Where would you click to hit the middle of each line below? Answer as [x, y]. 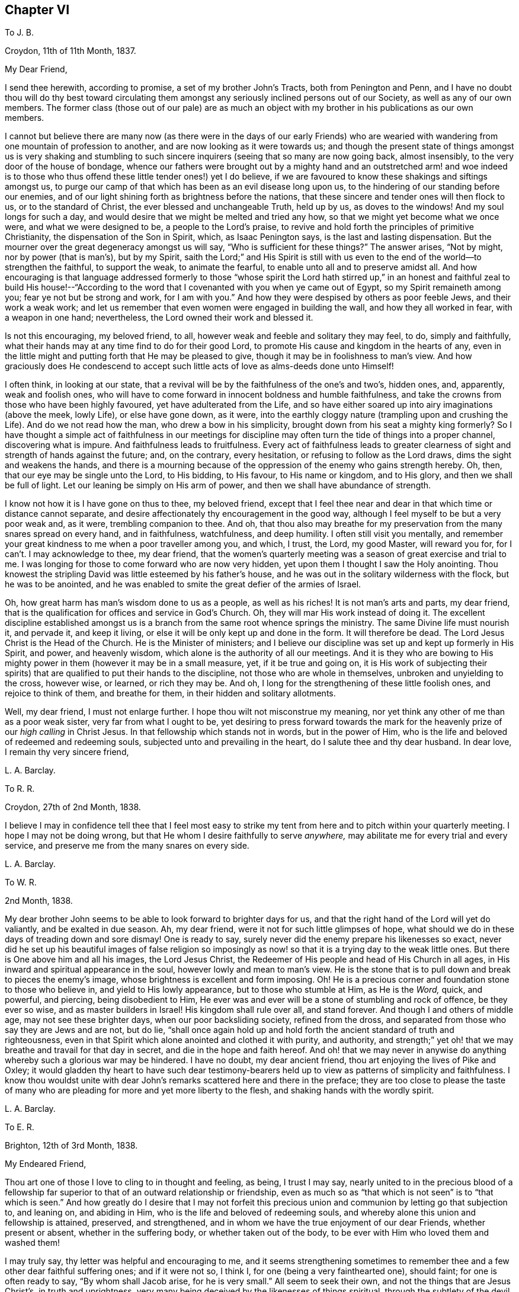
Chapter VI [37, 10]
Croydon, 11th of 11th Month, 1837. [71, 51]
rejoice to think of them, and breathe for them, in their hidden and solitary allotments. [170, 693]
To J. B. [19, 33]
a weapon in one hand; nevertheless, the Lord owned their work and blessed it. [159, 318]
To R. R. [20, 789]
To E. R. [20, 1127]
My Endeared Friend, [46, 1164]
